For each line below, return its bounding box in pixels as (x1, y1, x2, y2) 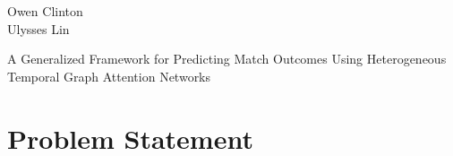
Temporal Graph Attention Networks (7, 66, 211, 85)
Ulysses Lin (7, 19, 70, 38)
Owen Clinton (7, 2, 83, 20)
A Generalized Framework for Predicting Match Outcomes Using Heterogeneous (7, 49, 447, 68)
